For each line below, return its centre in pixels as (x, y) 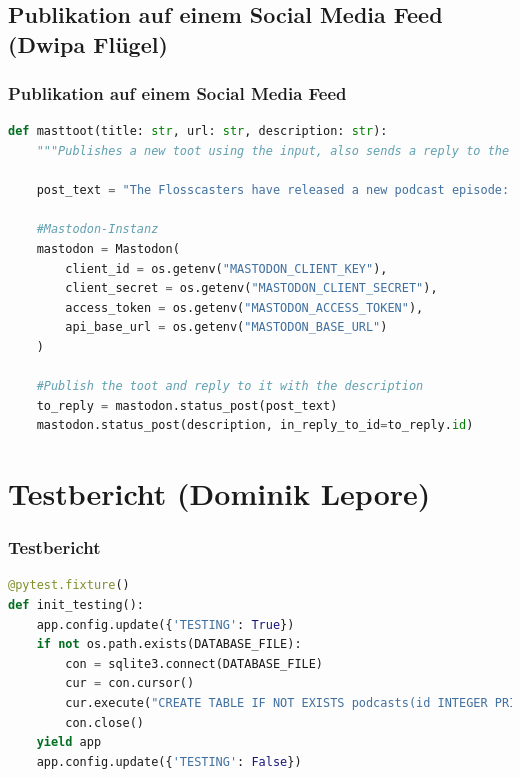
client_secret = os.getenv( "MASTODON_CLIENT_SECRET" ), (251, 288)
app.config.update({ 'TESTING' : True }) (165, 624)
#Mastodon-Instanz (97, 229)
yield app (69, 742)
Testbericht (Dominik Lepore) (219, 493)
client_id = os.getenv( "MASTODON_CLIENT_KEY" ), (226, 268)
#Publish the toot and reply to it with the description (230, 386)
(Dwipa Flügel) (88, 43)
